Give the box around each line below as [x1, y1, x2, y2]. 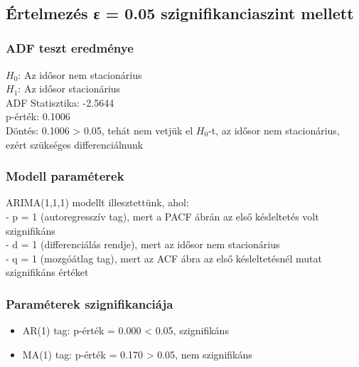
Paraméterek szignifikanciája [6, 294, 173, 312]
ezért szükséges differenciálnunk [6, 137, 144, 151]
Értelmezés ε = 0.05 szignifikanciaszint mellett [6, 1, 354, 23]
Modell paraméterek [6, 167, 124, 185]
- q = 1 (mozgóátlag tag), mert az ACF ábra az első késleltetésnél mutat [6, 250, 322, 265]
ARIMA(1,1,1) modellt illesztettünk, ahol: [6, 195, 189, 210]
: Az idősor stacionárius [18, 81, 121, 96]
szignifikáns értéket [6, 265, 89, 280]
